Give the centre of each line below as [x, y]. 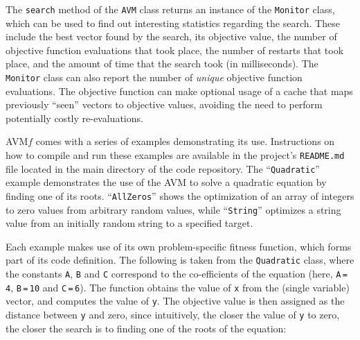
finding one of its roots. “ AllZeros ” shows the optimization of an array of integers [180, 195]
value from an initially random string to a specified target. [129, 223]
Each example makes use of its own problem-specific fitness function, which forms [179, 246]
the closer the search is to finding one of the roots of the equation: [146, 328]
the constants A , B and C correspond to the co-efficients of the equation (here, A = [177, 274]
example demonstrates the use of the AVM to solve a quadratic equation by [166, 182]
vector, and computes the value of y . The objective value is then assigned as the [175, 301]
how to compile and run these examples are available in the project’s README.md [175, 155]
